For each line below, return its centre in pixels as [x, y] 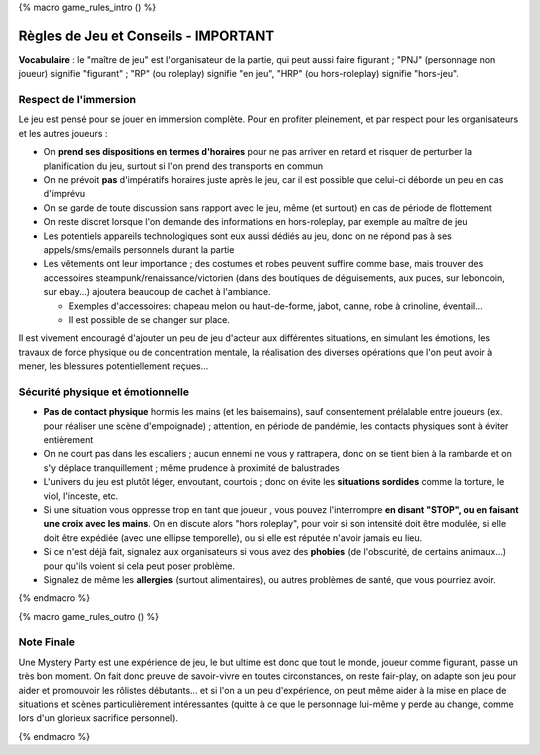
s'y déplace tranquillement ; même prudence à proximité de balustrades [191, 467]
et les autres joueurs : [63, 133]
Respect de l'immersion [77, 100]
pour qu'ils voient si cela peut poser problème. [139, 566]
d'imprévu [64, 194]
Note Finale [46, 642]
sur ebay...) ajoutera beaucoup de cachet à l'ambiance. [157, 292]
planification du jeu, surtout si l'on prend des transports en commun [183, 166]
